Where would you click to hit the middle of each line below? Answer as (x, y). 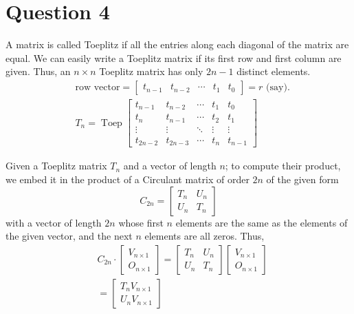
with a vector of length (54, 222)
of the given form (302, 179)
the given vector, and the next (69, 236)
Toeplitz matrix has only (151, 71)
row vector (98, 87)
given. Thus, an (38, 71)
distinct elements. (274, 71)
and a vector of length (170, 166)
